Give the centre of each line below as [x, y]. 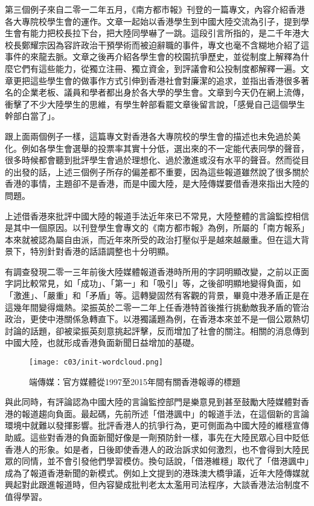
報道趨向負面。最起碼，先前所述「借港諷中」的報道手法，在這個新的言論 [165, 413]
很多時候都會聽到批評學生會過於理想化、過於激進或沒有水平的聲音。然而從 [153, 160]
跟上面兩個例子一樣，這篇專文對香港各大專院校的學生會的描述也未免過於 [149, 136]
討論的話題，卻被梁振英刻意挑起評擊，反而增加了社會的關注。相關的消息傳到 [157, 330]
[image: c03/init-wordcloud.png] [96, 362]
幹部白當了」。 [32, 116]
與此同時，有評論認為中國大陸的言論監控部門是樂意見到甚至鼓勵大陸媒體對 [153, 402]
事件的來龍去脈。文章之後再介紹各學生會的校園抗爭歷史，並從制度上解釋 [149, 57]
